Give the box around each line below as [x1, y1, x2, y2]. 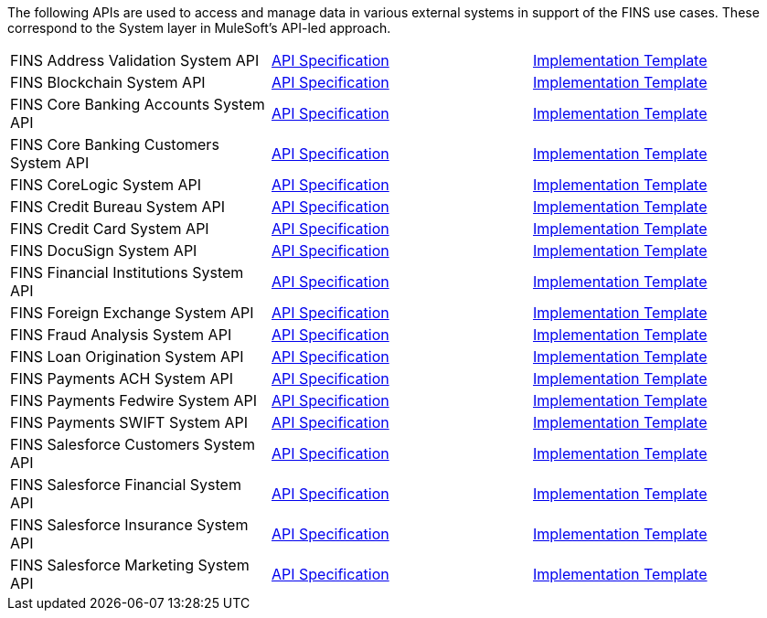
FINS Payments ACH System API [10, 369, 234, 388]
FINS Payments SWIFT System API [10, 413, 249, 432]
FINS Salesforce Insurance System [10, 516, 249, 534]
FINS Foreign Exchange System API [10, 304, 254, 322]
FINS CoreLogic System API [10, 176, 202, 194]
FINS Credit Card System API [10, 219, 209, 238]
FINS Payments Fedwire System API [10, 391, 258, 410]
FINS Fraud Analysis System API [10, 325, 232, 344]
